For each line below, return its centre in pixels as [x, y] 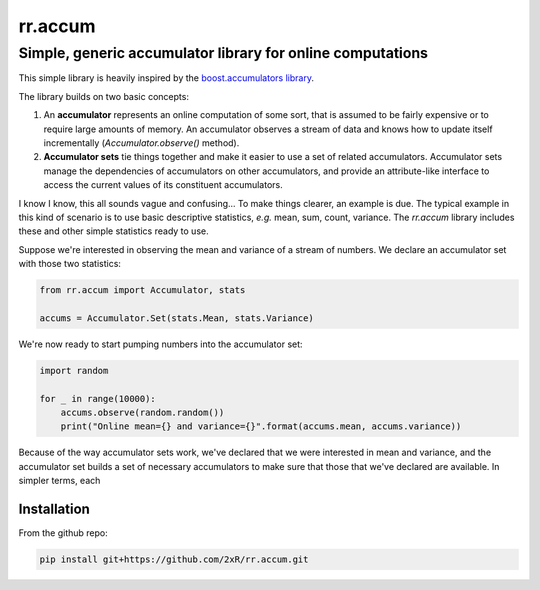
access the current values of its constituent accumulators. [163, 185]
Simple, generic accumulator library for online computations [223, 53]
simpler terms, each [59, 481]
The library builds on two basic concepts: [104, 96]
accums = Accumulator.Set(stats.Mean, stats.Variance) [176, 318]
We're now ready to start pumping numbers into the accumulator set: [161, 344]
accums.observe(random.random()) [142, 412]
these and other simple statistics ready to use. [113, 231]
